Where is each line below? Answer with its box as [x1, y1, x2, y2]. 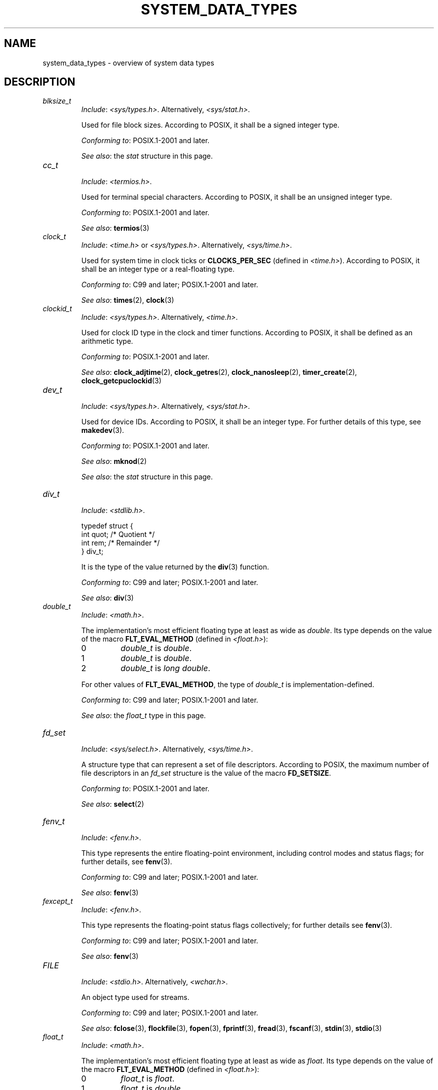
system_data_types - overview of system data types [42, 58, 214, 67]
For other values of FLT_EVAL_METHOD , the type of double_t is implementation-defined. [81, 680, 374, 689]
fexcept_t [42, 897, 73, 906]
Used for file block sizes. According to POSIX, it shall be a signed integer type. [81, 121, 339, 130]
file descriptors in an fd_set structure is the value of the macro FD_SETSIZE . [81, 769, 331, 778]
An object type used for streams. [81, 993, 189, 1002]
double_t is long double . [120, 663, 210, 674]
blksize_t [42, 97, 71, 106]
